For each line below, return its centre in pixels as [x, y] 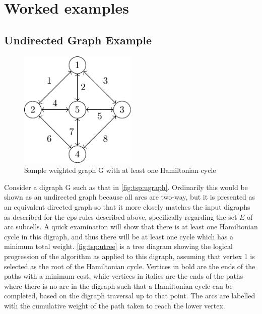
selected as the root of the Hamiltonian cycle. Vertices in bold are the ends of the [130, 266]
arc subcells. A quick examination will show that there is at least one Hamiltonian [131, 227]
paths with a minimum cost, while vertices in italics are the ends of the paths [124, 276]
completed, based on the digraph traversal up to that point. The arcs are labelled [130, 296]
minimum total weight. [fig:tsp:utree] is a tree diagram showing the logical [118, 246]
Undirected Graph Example [78, 40]
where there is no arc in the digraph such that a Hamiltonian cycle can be [118, 286]
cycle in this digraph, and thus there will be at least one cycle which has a [119, 236]
